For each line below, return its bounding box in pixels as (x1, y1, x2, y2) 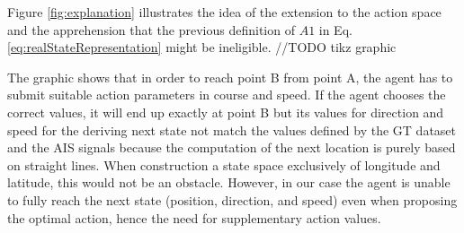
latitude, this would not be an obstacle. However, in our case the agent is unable (7, 173, 451, 192)
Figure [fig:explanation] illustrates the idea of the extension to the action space (7, 3, 442, 21)
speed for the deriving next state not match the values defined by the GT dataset (7, 120, 457, 139)
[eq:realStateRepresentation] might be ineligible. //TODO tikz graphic (7, 38, 397, 56)
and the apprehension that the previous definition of (7, 20, 295, 39)
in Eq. (318, 20, 352, 39)
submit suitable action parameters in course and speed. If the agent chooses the (7, 85, 446, 104)
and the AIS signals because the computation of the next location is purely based (7, 138, 456, 157)
